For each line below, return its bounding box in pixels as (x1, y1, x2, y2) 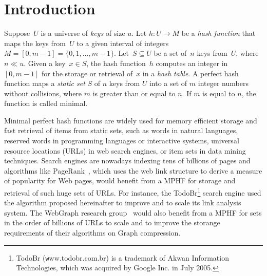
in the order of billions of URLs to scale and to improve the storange (4, 217, 220, 228)
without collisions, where (4, 88, 82, 98)
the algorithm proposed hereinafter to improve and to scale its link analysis (4, 197, 241, 208)
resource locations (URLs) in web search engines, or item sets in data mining (4, 145, 246, 156)
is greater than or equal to (92, 88, 176, 98)
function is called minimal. (4, 98, 88, 109)
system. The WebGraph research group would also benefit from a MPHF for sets (4, 207, 262, 218)
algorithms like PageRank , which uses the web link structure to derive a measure (4, 165, 262, 176)
